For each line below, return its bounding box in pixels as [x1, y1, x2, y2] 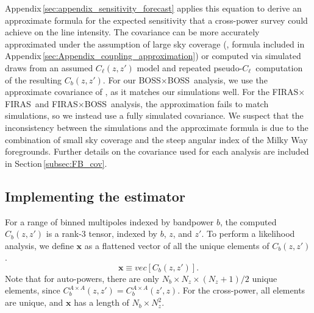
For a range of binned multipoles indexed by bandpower [5, 215, 214, 228]
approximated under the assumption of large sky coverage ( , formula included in [5, 37, 305, 50]
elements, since [5, 284, 60, 297]
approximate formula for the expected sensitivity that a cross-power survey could [5, 13, 308, 26]
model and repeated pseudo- [137, 61, 243, 74]
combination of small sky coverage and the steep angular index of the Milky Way [5, 133, 308, 146]
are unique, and [5, 296, 63, 309]
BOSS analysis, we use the [167, 73, 268, 86]
